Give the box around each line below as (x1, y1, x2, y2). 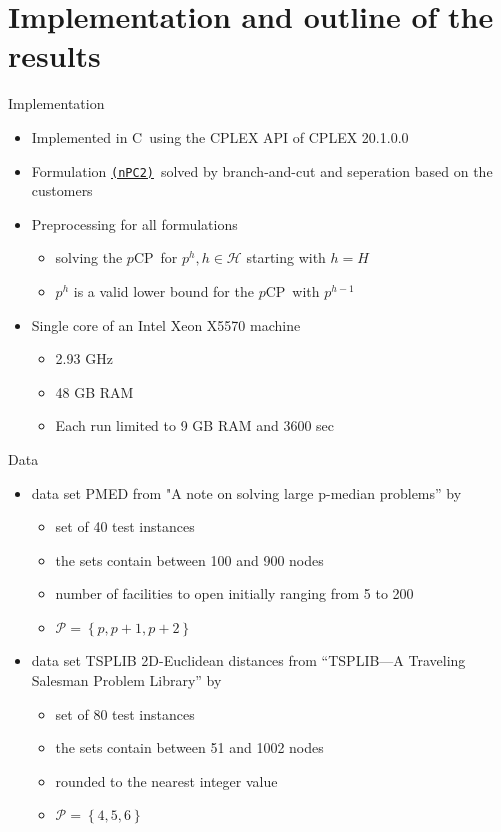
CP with (265, 280, 320, 301)
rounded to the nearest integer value (55, 770, 278, 791)
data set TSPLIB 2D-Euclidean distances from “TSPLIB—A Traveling (31, 650, 466, 671)
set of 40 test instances (55, 516, 195, 537)
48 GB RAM (55, 381, 134, 402)
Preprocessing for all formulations (31, 213, 238, 234)
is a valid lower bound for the (73, 280, 254, 301)
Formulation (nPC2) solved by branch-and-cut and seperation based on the (31, 160, 493, 181)
